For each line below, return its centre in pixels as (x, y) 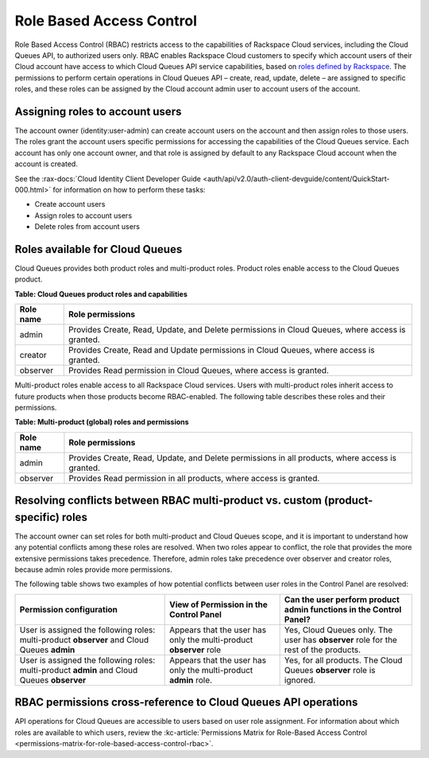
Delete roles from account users (87, 227)
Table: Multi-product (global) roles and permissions (102, 422)
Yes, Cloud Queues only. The (338, 630)
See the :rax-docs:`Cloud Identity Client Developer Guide (108, 178)
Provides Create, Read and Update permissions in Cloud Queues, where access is (222, 350)
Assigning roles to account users (98, 111)
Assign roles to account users (83, 216)
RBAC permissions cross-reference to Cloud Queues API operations (186, 703)
